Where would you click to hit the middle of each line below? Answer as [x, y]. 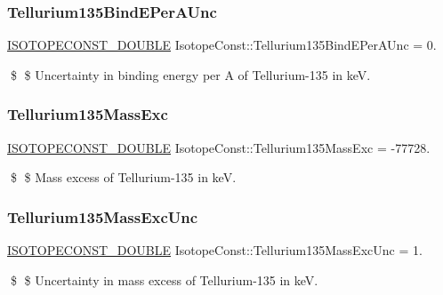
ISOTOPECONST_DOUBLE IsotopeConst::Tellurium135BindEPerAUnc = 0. [222, 45]
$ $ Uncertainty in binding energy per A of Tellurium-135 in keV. [190, 74]
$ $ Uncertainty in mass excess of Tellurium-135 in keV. [164, 279]
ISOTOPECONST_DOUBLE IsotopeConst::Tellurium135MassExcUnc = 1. [215, 250]
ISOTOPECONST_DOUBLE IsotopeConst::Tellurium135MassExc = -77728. [219, 147]
